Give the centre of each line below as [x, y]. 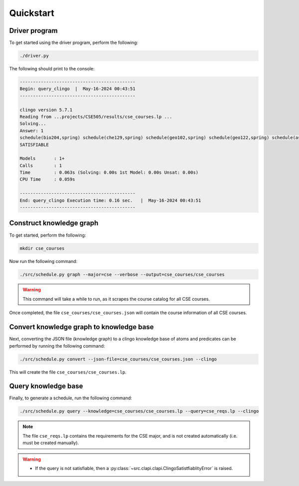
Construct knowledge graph [54, 223]
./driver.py [34, 56]
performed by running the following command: [57, 346]
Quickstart [32, 13]
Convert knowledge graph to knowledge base [81, 327]
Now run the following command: [43, 261]
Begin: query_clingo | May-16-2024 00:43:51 [77, 89]
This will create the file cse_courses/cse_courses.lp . [68, 372]
